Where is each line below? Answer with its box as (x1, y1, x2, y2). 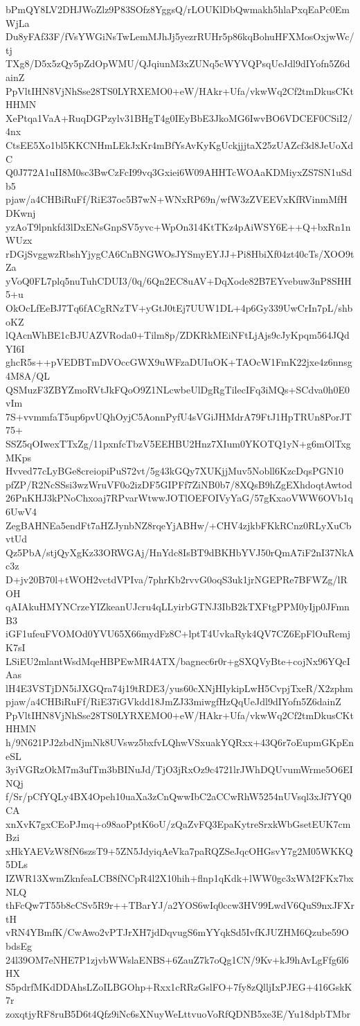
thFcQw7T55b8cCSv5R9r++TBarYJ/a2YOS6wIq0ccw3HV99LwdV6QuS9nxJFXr (6, 898, 354, 912)
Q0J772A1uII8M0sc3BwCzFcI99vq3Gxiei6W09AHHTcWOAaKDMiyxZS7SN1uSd (6, 165, 352, 179)
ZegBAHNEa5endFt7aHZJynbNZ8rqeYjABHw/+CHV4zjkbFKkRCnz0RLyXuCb (6, 518, 352, 532)
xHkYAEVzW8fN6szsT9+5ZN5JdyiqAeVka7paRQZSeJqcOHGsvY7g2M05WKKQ (6, 843, 353, 858)
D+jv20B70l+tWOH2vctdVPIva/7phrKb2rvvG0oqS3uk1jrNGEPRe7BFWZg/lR (6, 572, 348, 586)
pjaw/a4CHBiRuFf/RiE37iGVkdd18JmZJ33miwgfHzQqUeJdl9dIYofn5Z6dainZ (6, 694, 341, 709)
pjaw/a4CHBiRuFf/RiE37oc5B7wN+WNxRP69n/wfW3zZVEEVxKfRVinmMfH (6, 192, 348, 206)
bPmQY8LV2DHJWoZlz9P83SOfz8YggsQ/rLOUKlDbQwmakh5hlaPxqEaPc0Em (6, 2, 350, 16)
